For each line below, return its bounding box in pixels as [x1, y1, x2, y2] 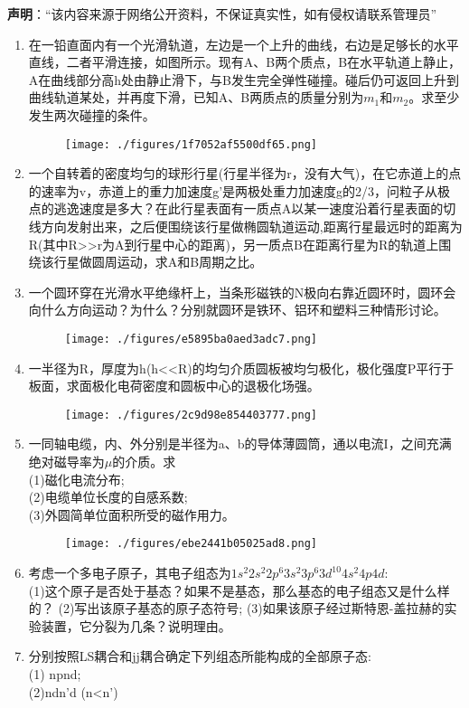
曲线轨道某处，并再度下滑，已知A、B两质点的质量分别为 [28, 88, 364, 107]
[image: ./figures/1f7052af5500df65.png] [64, 137, 317, 151]
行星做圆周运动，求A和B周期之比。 [53, 252, 263, 271]
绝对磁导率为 [28, 452, 105, 471]
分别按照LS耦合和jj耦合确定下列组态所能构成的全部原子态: [28, 647, 371, 666]
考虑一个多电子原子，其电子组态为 [28, 563, 231, 582]
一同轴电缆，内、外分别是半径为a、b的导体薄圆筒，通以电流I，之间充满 [28, 434, 452, 453]
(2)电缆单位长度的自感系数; [28, 487, 188, 506]
